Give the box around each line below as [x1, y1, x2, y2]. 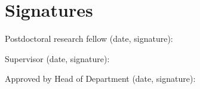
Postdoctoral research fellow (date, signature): [5, 32, 173, 45]
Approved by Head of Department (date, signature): [5, 72, 196, 85]
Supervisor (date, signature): [5, 52, 110, 65]
